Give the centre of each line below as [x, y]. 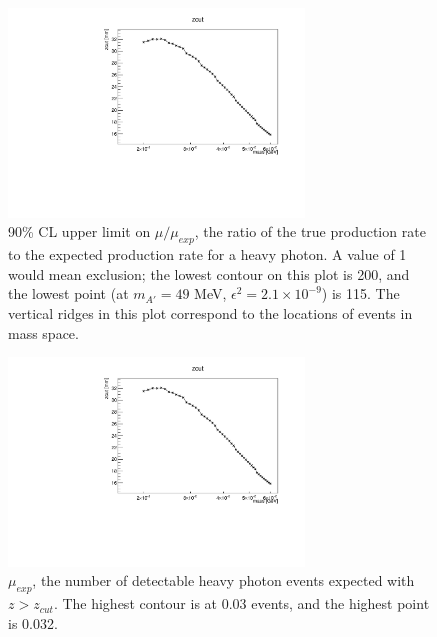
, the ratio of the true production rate [310, 231]
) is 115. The [360, 293]
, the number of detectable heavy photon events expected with [223, 580]
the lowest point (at [68, 293]
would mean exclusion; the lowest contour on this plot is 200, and [209, 273]
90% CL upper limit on [79, 231]
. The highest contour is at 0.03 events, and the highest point [241, 603]
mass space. [43, 332]
